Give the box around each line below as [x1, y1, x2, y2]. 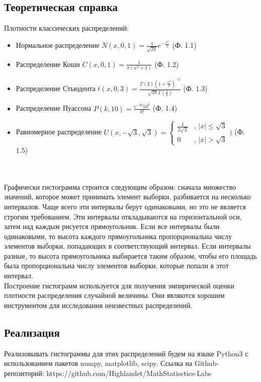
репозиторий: [4, 367, 44, 378]
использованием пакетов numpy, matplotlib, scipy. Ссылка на [4, 358, 193, 368]
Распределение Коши [16, 58, 80, 69]
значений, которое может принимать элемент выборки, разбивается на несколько [4, 191, 251, 202]
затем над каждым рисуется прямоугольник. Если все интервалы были [4, 221, 220, 232]
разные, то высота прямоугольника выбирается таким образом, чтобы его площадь [4, 250, 257, 261]
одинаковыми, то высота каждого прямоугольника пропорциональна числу [4, 231, 232, 241]
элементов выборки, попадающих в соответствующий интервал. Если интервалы [4, 241, 251, 251]
